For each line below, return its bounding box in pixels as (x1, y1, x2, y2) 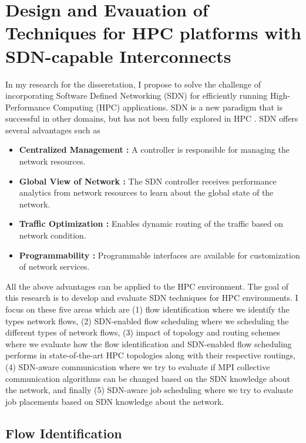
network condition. (19, 229, 86, 241)
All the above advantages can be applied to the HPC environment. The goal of (5, 280, 289, 292)
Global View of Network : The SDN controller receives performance (19, 174, 277, 187)
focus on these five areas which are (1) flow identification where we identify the (5, 303, 290, 315)
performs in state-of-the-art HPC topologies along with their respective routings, (5, 349, 295, 361)
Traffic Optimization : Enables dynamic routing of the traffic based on (19, 217, 283, 230)
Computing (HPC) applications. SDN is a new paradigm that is (53, 100, 283, 113)
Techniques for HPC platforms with (5, 21, 301, 45)
